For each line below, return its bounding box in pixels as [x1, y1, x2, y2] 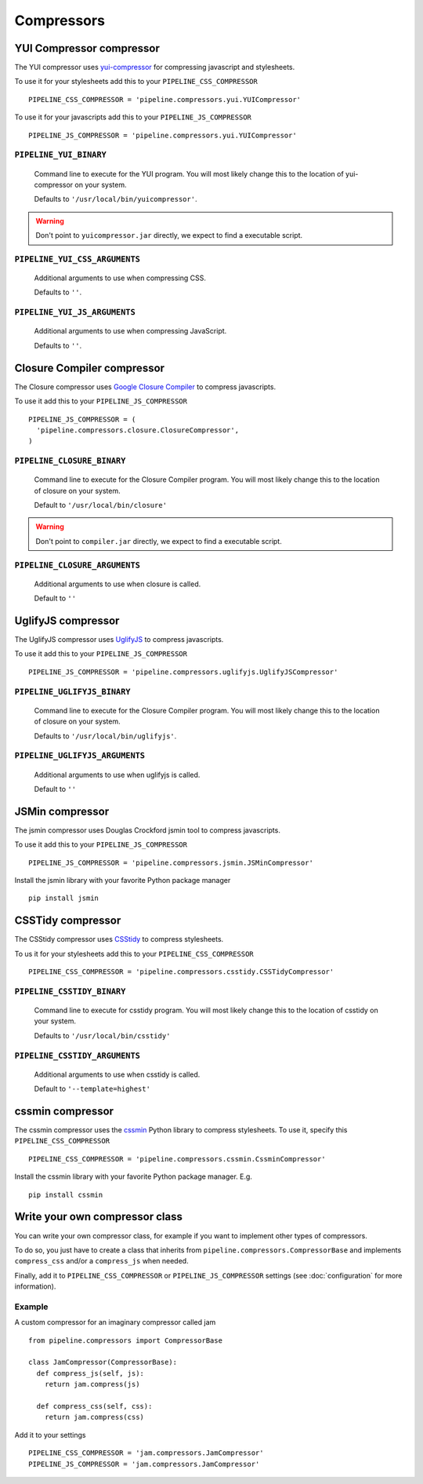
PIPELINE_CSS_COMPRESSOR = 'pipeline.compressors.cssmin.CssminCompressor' [28, 1154, 326, 1163]
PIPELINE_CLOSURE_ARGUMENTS [14, 560, 141, 571]
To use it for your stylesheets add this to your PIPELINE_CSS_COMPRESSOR [14, 77, 258, 86]
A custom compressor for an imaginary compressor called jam [14, 1318, 216, 1327]
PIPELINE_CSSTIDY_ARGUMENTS [14, 1050, 141, 1061]
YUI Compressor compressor [14, 42, 161, 55]
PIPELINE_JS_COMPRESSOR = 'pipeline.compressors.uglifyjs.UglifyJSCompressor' [28, 667, 338, 676]
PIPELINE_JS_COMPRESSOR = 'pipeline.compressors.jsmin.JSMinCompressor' [28, 858, 313, 867]
